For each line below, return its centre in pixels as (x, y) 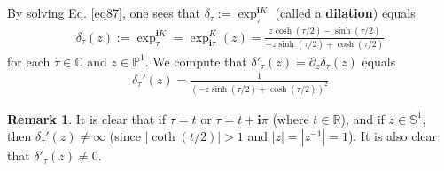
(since (125, 136)
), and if (362, 118)
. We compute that (196, 61)
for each (29, 61)
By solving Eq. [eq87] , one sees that (104, 13)
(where (291, 118)
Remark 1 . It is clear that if (87, 118)
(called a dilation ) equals (345, 13)
